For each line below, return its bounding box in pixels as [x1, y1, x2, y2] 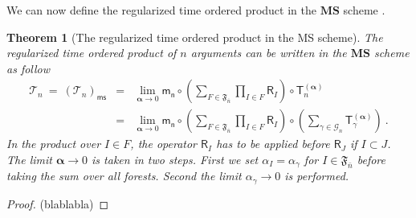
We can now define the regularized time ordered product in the [6, 2, 316, 18]
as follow [6, 60, 51, 76]
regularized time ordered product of [6, 44, 177, 61]
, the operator [130, 135, 197, 152]
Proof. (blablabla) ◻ [6, 195, 109, 212]
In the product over [6, 135, 101, 152]
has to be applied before [216, 135, 330, 152]
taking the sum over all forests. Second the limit [6, 167, 242, 184]
